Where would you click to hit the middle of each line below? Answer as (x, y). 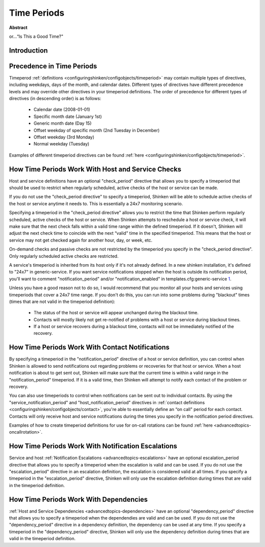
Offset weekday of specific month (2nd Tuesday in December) (97, 130)
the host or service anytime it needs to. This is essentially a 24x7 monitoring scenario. (96, 203)
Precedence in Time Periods (53, 66)
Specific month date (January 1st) (68, 116)
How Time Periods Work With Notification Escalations (93, 446)
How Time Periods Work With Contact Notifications (89, 347)
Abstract (18, 27)
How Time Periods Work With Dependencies (79, 499)
